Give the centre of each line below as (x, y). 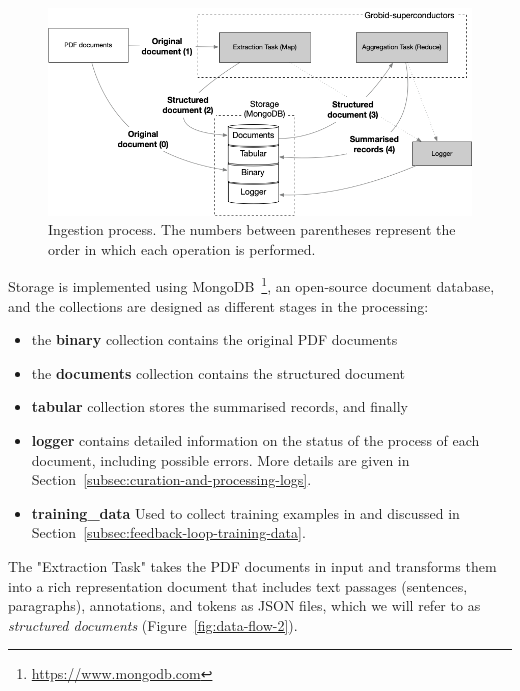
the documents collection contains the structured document (218, 372)
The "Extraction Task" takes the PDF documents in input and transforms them (252, 566)
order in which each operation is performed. (182, 248)
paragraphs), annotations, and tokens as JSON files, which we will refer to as (244, 605)
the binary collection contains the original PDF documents (214, 339)
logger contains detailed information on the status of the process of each (255, 440)
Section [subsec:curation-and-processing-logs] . (171, 479)
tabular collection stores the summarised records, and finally (219, 406)
